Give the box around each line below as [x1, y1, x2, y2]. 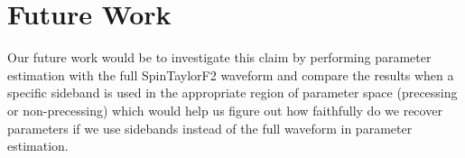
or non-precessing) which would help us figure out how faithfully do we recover [7, 100, 442, 119]
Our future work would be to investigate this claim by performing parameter [7, 48, 432, 67]
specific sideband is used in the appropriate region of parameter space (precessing [7, 83, 458, 102]
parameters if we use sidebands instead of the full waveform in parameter [7, 118, 413, 137]
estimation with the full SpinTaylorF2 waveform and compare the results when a [7, 65, 454, 84]
